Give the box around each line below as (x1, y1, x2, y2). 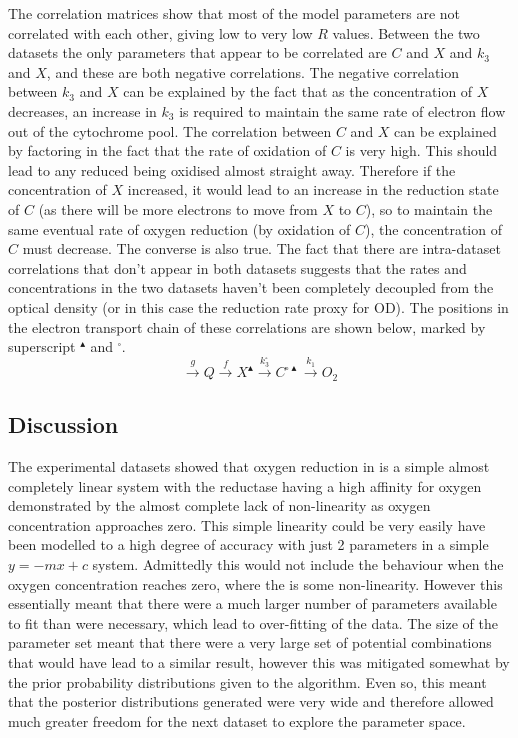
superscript (8, 336, 76, 357)
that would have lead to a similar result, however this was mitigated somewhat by (8, 652, 510, 673)
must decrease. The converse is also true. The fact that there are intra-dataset (22, 238, 501, 259)
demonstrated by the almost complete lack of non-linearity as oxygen (8, 495, 431, 516)
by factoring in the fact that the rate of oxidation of (8, 140, 327, 161)
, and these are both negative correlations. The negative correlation (46, 61, 460, 82)
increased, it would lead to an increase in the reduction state (127, 179, 499, 200)
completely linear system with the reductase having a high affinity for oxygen (8, 475, 482, 496)
